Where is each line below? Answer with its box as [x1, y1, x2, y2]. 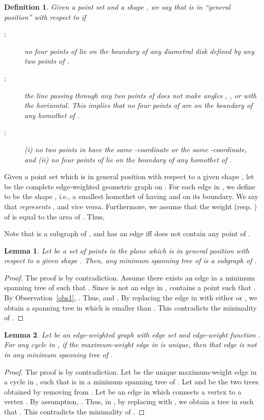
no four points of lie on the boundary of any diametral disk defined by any [24, 45, 254, 56]
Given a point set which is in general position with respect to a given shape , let [4, 171, 254, 182]
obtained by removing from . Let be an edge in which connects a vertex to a [4, 386, 242, 397]
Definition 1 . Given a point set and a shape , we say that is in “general [4, 2, 230, 12]
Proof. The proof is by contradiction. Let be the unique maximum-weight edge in [4, 366, 257, 377]
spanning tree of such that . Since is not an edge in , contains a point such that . [4, 282, 256, 293]
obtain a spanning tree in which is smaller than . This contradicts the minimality [4, 302, 257, 313]
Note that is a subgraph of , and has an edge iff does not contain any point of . [4, 228, 251, 239]
